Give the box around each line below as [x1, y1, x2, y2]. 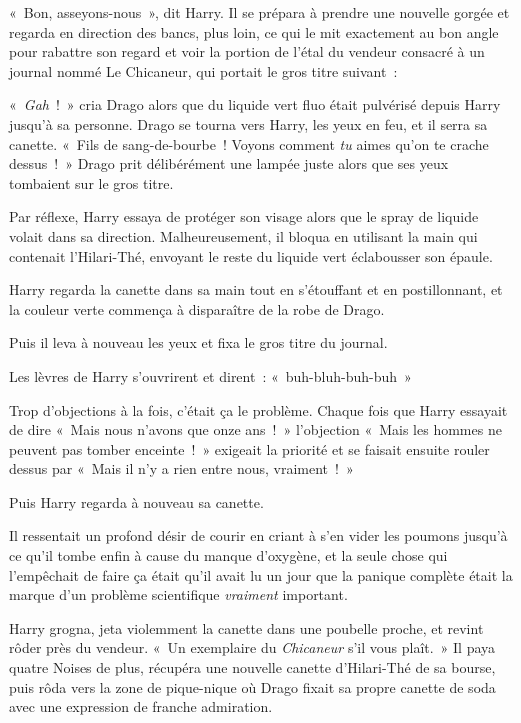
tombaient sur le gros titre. [9, 172, 174, 193]
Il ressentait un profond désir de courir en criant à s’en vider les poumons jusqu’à [9, 525, 508, 546]
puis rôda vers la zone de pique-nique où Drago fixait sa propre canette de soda [9, 676, 496, 697]
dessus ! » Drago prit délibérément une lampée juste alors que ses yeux [9, 153, 449, 174]
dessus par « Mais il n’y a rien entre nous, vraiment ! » [9, 458, 354, 479]
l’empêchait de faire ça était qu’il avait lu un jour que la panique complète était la [9, 564, 513, 585]
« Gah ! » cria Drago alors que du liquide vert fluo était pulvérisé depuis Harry [9, 94, 501, 115]
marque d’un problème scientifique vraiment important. [9, 584, 348, 605]
